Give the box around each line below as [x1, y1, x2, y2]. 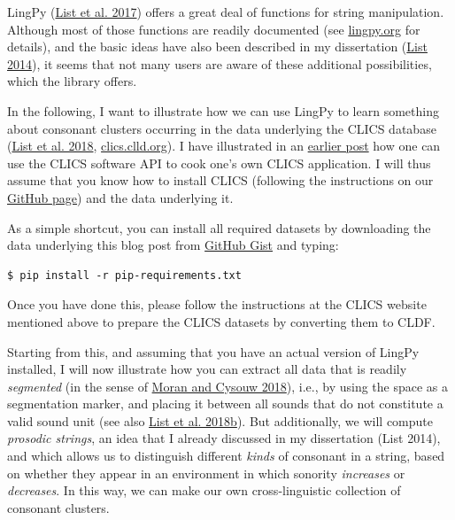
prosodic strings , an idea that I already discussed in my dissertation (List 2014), [7, 429, 441, 447]
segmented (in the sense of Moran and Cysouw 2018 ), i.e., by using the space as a [7, 376, 449, 395]
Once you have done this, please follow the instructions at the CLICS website [7, 295, 427, 314]
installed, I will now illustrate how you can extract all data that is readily [7, 360, 407, 378]
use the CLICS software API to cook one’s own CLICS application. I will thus [7, 153, 431, 172]
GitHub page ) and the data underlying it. [7, 188, 234, 206]
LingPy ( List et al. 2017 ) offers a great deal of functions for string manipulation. [7, 3, 444, 20]
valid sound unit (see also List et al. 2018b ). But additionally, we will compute [7, 411, 433, 430]
